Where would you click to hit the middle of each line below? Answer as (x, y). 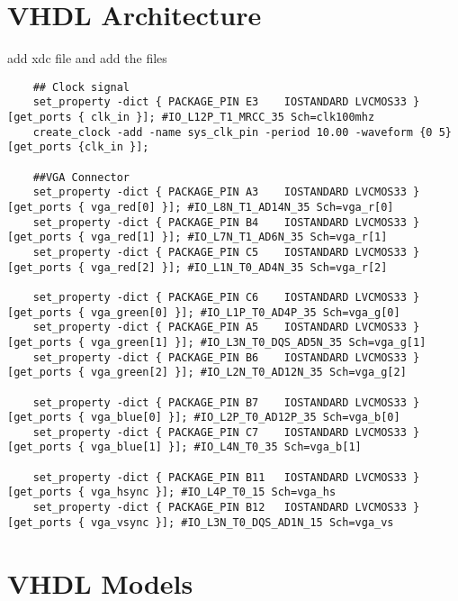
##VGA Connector (81, 177)
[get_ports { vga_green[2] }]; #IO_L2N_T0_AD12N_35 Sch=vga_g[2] (207, 373)
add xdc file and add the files (87, 58)
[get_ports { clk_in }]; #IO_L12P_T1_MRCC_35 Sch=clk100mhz (191, 118)
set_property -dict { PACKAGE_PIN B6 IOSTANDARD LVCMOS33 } (226, 357)
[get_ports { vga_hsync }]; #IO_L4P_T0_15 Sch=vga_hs (172, 492)
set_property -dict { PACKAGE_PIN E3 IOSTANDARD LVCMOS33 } (226, 102)
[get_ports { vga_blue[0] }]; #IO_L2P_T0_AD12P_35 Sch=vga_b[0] (204, 418)
